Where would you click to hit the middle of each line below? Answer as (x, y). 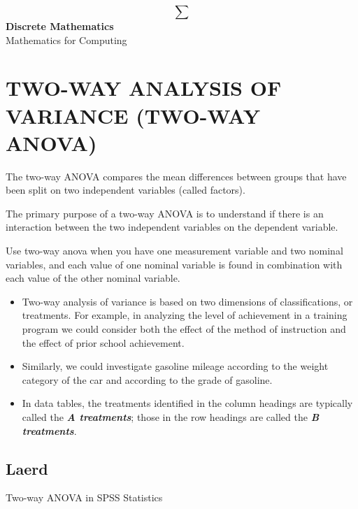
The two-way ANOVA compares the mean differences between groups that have (176, 176)
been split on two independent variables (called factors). (126, 190)
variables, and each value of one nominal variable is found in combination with (174, 264)
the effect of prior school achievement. (103, 342)
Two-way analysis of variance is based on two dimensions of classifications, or (187, 301)
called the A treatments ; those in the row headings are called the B (171, 417)
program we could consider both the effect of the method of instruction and (184, 329)
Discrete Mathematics (60, 26)
